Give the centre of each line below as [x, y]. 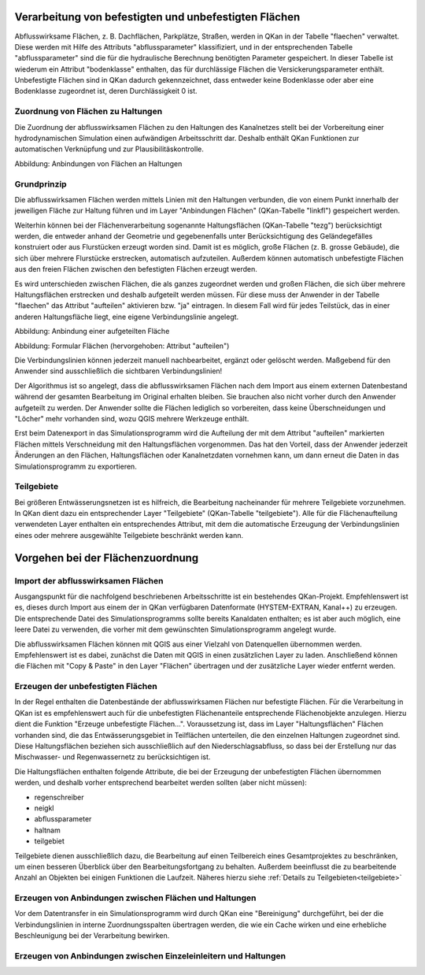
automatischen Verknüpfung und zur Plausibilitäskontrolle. [109, 149]
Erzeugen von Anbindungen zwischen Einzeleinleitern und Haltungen [150, 956]
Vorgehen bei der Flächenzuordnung [107, 558]
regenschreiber [59, 797]
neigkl [44, 808]
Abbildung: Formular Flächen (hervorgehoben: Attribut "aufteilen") [122, 346]
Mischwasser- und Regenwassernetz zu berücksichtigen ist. [113, 757]
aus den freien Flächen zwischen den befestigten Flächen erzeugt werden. [136, 269]
